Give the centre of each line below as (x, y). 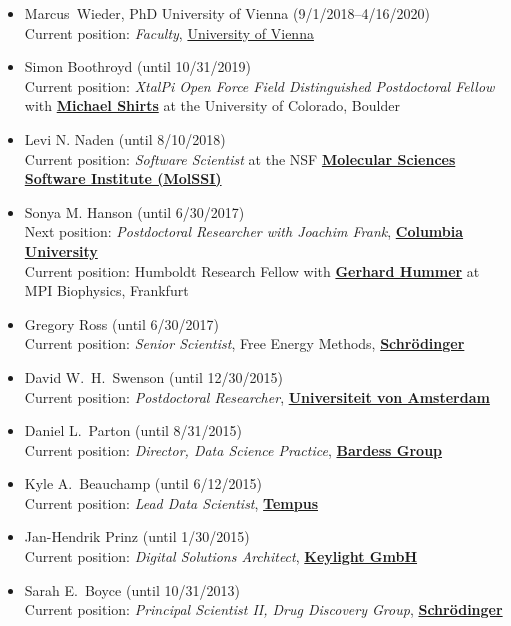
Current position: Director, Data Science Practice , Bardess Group (233, 449)
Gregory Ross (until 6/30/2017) (121, 323)
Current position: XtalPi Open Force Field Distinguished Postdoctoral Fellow (259, 85)
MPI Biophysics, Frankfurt (106, 290)
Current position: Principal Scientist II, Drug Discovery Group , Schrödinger (263, 609)
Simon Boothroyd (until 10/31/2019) (138, 66)
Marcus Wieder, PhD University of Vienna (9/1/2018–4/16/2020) (227, 13)
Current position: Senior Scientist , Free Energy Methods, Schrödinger (244, 343)
